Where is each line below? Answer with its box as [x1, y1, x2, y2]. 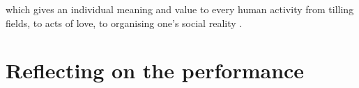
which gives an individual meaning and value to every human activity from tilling [6, 2, 354, 16]
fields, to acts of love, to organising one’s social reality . [6, 15, 243, 30]
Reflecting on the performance [6, 56, 305, 85]
